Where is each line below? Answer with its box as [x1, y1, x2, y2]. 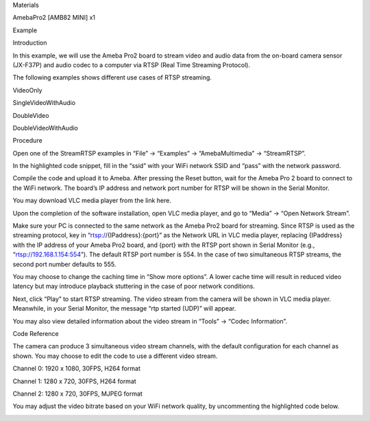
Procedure [12, 136, 42, 145]
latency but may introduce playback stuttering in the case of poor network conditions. [12, 282, 255, 291]
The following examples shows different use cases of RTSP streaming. [12, 73, 212, 82]
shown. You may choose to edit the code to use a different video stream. [12, 352, 218, 360]
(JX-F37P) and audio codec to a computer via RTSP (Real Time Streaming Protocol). [12, 60, 250, 69]
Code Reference [12, 329, 59, 337]
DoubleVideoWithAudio [12, 123, 78, 132]
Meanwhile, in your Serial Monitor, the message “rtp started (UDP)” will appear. [12, 304, 236, 313]
